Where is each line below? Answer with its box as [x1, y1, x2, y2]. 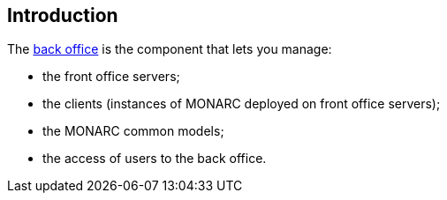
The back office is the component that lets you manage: [7, 41, 332, 57]
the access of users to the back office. [42, 151, 267, 167]
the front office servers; [42, 69, 180, 85]
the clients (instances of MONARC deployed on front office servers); [42, 96, 441, 112]
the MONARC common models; [42, 123, 224, 139]
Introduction [7, 4, 118, 26]
